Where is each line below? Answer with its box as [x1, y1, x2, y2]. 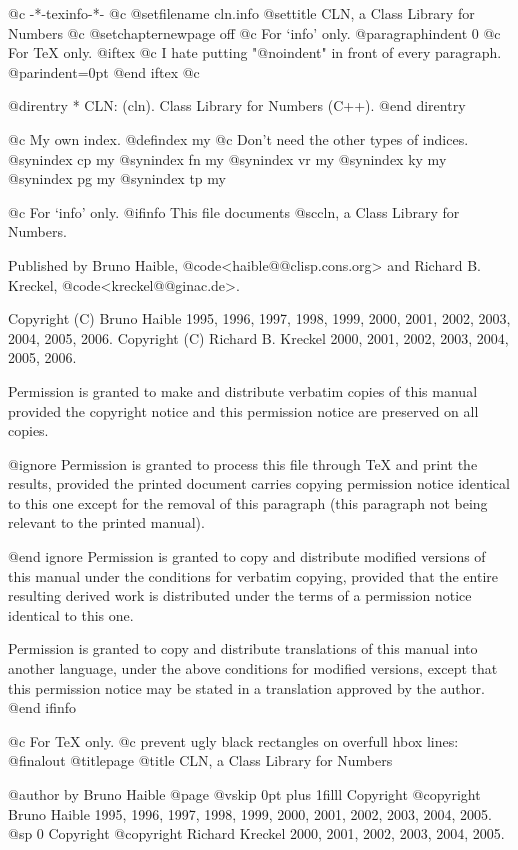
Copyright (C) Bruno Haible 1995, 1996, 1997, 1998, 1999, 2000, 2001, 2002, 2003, [8, 308, 511, 329]
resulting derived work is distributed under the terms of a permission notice [8, 585, 472, 606]
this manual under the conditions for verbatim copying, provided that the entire [8, 565, 499, 586]
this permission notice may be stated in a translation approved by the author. [8, 677, 485, 698]
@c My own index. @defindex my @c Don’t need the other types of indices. [8, 128, 469, 149]
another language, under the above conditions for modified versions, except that [8, 658, 498, 679]
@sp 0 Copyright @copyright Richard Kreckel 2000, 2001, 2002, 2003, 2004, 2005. [8, 823, 505, 844]
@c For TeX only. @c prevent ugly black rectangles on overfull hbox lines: [8, 730, 459, 751]
